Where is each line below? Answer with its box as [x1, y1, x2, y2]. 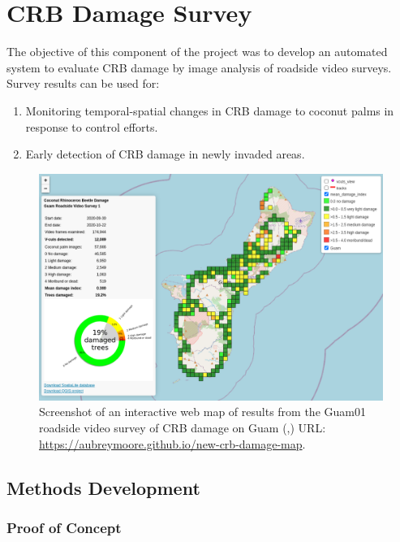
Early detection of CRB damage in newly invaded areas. [25, 145, 305, 163]
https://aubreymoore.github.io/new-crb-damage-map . [39, 435, 306, 452]
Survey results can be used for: [6, 75, 160, 92]
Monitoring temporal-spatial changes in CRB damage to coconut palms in [25, 102, 394, 119]
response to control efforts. [25, 118, 158, 135]
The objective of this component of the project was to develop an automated [6, 43, 388, 60]
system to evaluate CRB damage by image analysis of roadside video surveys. [6, 59, 392, 76]
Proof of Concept [6, 517, 122, 537]
